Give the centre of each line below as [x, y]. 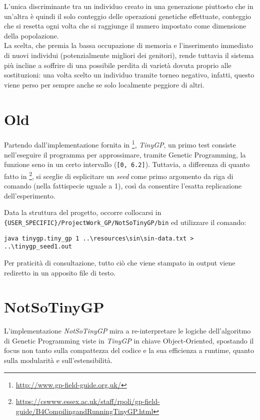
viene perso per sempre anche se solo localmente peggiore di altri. [104, 84]
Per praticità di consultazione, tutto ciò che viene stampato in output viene [120, 262]
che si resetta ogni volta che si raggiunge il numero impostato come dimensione [125, 26]
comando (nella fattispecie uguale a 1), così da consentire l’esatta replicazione [123, 186]
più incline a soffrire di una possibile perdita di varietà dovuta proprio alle [118, 65]
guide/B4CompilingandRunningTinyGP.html [84, 411]
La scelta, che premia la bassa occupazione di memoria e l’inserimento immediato [128, 45]
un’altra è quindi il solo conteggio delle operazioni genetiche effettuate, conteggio [128, 16]
